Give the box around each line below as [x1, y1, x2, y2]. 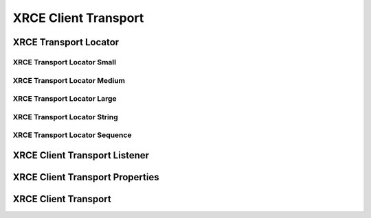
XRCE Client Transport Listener [12, 149, 150, 161]
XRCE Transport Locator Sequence [12, 130, 132, 140]
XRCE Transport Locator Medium [12, 75, 126, 85]
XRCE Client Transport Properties [12, 171, 159, 183]
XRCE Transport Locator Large [12, 94, 117, 104]
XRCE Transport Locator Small [12, 57, 117, 66]
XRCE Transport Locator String [12, 112, 118, 121]
